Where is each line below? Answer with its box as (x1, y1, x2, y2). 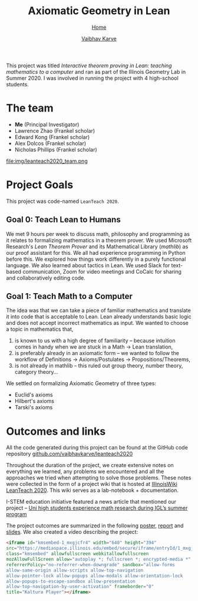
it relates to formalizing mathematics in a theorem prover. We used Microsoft (6, 237, 192, 244)
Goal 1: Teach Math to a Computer (6, 291, 133, 301)
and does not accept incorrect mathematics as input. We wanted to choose (6, 320, 189, 327)
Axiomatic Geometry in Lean (28, 4, 170, 18)
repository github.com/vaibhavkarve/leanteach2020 (6, 450, 133, 458)
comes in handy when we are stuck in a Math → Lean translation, (14, 343, 173, 350)
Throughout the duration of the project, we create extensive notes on (6, 462, 174, 469)
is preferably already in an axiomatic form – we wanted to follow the (14, 350, 180, 357)
